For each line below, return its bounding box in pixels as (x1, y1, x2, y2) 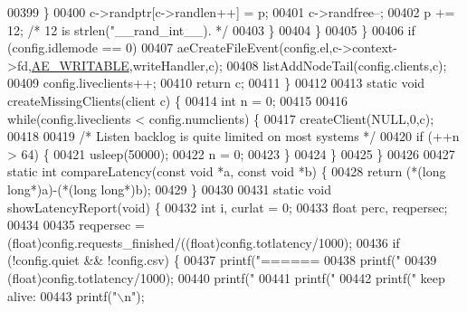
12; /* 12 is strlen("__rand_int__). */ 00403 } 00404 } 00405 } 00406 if (7, 20, 415, 39)
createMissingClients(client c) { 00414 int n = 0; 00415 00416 (7, 90, 348, 109)
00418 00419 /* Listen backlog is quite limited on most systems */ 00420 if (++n (7, 127, 460, 146)
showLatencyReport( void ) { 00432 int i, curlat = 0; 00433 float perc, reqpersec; (7, 197, 448, 216)
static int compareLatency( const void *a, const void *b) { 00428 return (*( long (7, 162, 446, 181)
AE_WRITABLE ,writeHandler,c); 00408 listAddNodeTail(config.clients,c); (31, 55, 447, 74)
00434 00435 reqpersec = (7, 215, 145, 234)
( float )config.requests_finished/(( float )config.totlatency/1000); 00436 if (7, 232, 400, 251)
